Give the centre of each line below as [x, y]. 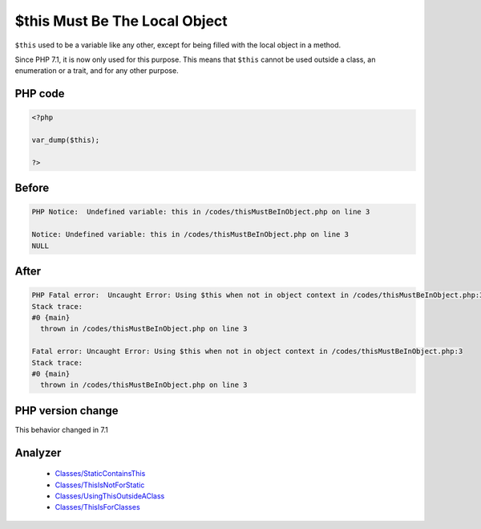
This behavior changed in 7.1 [61, 429]
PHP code [40, 94]
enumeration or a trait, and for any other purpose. [97, 71]
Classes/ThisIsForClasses [97, 507]
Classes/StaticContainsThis [100, 474]
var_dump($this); [66, 140]
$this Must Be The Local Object [121, 21]
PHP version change [67, 411]
